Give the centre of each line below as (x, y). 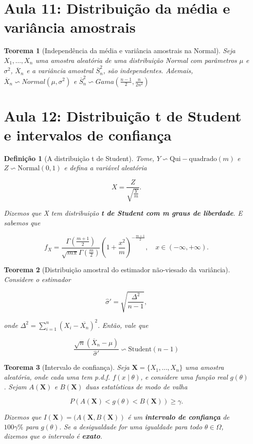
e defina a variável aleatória (105, 168)
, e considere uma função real (184, 377)
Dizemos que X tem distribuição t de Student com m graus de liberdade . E (123, 213)
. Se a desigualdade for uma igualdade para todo (131, 426)
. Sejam (15, 386)
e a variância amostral (60, 71)
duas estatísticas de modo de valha (136, 386)
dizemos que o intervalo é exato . (53, 436)
